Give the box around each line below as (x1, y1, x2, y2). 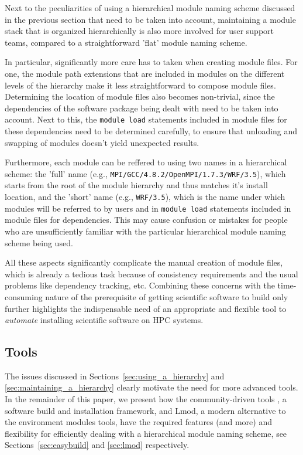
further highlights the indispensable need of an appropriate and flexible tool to (5, 302, 287, 314)
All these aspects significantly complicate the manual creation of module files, (5, 256, 283, 269)
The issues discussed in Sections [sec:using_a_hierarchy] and (5, 369, 225, 382)
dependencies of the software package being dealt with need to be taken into (5, 101, 278, 114)
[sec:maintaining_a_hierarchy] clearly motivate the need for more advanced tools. (5, 381, 298, 393)
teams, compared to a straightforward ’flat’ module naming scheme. (5, 36, 247, 48)
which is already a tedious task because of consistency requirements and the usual (5, 267, 298, 280)
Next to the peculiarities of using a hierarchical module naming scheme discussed (5, 2, 295, 13)
